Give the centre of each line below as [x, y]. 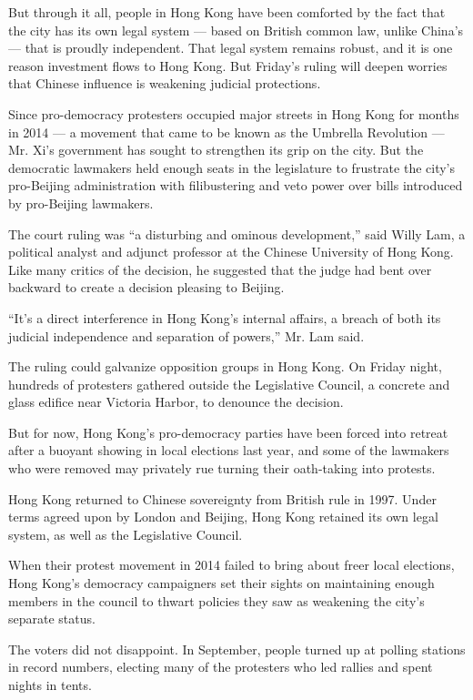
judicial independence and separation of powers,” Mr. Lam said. [186, 335]
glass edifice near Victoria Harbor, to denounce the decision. [176, 402]
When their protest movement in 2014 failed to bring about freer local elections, [231, 565]
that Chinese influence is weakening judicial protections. [165, 83]
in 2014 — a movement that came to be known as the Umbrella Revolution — [226, 132]
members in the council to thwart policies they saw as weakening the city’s [216, 600]
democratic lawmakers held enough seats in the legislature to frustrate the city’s [232, 167]
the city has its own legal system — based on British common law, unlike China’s [236, 30]
